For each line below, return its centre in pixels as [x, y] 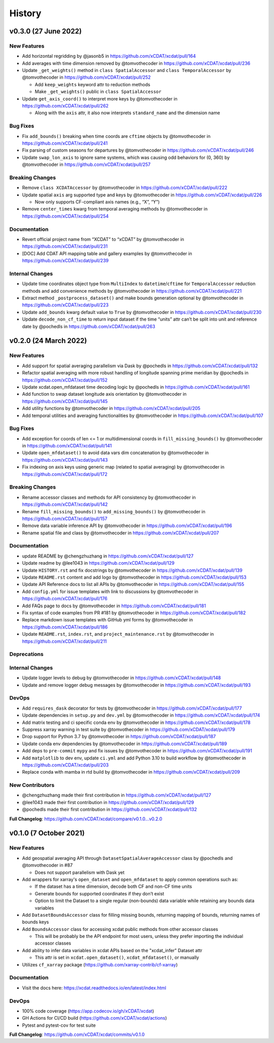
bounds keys [36, 922]
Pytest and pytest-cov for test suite [59, 1025]
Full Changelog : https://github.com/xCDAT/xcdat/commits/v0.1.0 [77, 1034]
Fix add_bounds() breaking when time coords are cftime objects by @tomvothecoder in [116, 136]
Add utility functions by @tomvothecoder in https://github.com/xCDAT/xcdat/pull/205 [111, 408]
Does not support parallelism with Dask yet [80, 872]
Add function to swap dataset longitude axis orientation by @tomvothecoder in [105, 394]
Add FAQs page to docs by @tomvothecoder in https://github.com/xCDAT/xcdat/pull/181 [114, 606]
